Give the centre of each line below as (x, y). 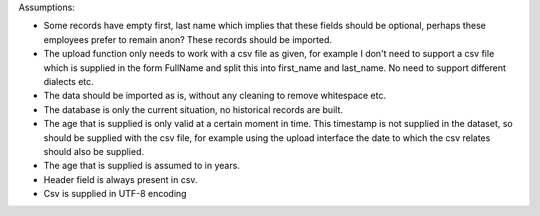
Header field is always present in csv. (120, 179)
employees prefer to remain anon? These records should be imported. (187, 39)
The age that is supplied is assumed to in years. (141, 166)
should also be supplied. (94, 151)
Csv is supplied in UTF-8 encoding (115, 194)
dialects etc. (68, 81)
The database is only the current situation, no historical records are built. (193, 109)
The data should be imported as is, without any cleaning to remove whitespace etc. (215, 96)
